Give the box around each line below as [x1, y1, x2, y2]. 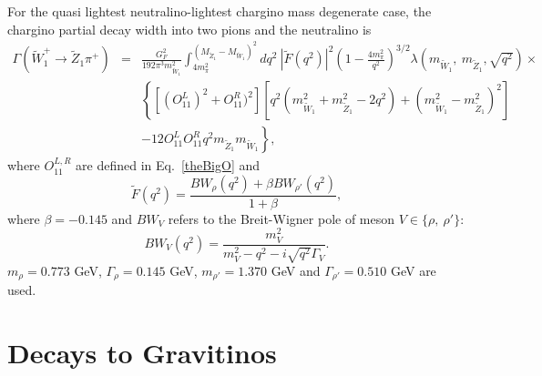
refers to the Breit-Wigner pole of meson [168, 208, 395, 228]
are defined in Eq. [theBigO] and [76, 156, 261, 175]
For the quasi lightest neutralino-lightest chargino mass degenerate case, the [7, 2, 432, 20]
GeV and [271, 261, 321, 279]
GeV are [390, 261, 436, 279]
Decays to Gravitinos [7, 334, 277, 371]
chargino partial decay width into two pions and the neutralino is [7, 19, 372, 38]
